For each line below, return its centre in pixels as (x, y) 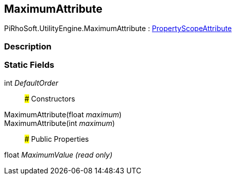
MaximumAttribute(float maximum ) (63, 114)
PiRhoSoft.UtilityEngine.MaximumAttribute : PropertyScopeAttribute (118, 29)
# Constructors (50, 98)
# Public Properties (57, 139)
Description (28, 46)
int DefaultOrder (31, 83)
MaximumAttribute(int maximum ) (60, 123)
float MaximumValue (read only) (58, 155)
